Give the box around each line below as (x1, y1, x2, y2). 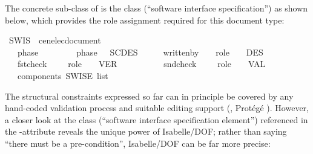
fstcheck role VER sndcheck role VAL (17, 57, 266, 70)
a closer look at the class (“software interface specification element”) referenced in (5, 113, 308, 126)
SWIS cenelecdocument (8, 34, 101, 47)
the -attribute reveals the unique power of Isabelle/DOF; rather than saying (5, 125, 287, 138)
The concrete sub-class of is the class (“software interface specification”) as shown (5, 2, 308, 14)
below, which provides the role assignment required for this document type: (5, 13, 285, 26)
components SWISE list (17, 69, 108, 82)
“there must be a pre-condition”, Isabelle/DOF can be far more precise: (5, 136, 271, 149)
